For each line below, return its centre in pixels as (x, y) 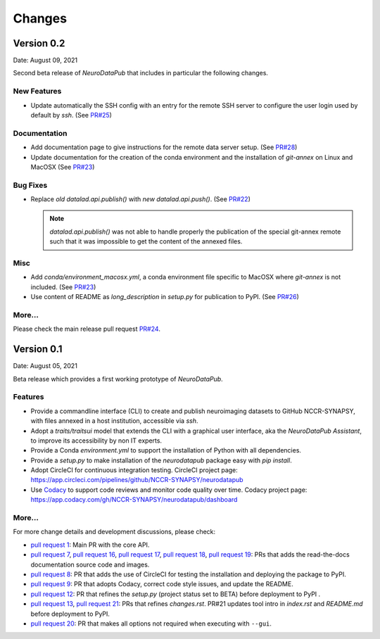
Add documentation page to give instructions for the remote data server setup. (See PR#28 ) (164, 147)
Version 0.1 (38, 349)
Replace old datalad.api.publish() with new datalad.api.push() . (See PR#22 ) (141, 199)
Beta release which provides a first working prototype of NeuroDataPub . (118, 379)
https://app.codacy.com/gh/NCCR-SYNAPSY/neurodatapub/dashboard (134, 500)
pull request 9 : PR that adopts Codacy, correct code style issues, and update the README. (162, 584)
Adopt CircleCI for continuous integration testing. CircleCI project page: (134, 470)
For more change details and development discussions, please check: (114, 532)
